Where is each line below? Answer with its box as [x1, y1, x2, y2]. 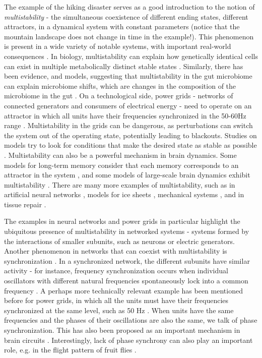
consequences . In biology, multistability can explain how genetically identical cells [4, 50, 258, 61]
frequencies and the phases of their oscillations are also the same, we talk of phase [4, 315, 257, 325]
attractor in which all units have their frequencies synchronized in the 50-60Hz [4, 110, 246, 121]
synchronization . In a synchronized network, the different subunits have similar [4, 255, 250, 266]
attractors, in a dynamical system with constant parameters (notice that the [4, 21, 240, 32]
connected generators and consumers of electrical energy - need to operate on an [4, 100, 252, 110]
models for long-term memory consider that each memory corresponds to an [4, 159, 239, 170]
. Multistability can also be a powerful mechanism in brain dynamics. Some [4, 149, 237, 160]
